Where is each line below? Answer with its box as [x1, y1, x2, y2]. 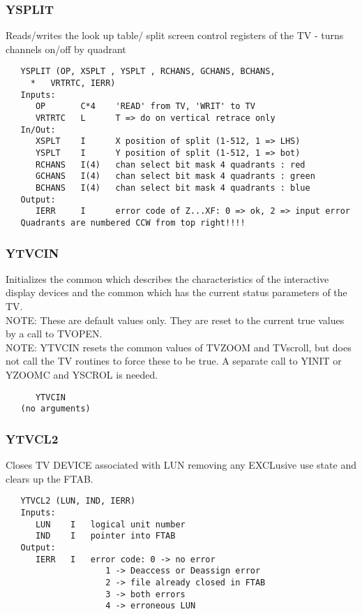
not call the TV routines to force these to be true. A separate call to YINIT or [6, 353, 342, 368]
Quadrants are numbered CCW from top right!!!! [20, 217, 246, 228]
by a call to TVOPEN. [6, 326, 103, 341]
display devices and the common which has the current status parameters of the [6, 285, 347, 300]
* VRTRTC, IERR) [30, 78, 116, 89]
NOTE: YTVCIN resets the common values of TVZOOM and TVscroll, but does [6, 339, 352, 354]
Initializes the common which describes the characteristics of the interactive [6, 271, 329, 286]
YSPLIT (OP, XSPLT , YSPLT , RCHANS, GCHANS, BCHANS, [20, 66, 276, 77]
